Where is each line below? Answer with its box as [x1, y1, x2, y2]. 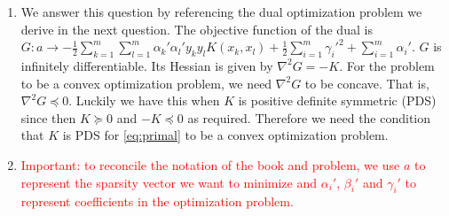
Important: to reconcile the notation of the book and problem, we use [20, 155, 400, 174]
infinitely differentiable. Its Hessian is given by [20, 56, 273, 74]
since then [20, 108, 76, 127]
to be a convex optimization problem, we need [20, 73, 272, 92]
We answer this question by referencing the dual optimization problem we [20, 3, 422, 20]
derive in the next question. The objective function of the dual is [20, 19, 373, 38]
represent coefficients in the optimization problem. [20, 192, 294, 211]
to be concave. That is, [304, 73, 429, 92]
